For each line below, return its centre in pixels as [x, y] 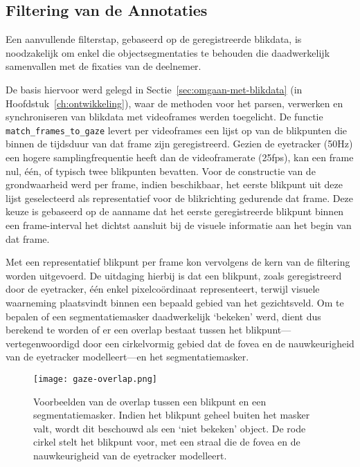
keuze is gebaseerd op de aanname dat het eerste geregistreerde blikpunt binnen [175, 211]
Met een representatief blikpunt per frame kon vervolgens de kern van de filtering [178, 262]
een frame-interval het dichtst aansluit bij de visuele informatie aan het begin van [179, 225]
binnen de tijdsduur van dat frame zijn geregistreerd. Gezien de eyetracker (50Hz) [179, 144]
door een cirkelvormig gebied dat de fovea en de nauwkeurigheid [218, 343]
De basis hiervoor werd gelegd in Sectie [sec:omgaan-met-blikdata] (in [154, 89]
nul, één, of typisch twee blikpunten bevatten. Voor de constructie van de [161, 171]
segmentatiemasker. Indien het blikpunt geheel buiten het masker [172, 415]
